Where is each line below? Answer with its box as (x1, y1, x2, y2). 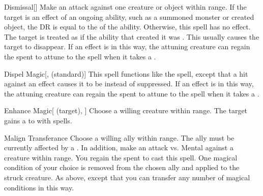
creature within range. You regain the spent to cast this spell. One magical (4, 152, 238, 162)
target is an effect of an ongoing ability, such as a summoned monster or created (4, 11, 254, 22)
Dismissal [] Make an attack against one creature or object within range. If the (4, 2, 247, 12)
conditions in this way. (4, 182, 74, 192)
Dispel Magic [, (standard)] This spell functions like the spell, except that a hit (4, 68, 248, 79)
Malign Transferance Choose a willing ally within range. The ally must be (4, 132, 235, 143)
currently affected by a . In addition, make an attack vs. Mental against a (4, 142, 233, 153)
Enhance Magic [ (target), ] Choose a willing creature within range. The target (4, 105, 248, 116)
